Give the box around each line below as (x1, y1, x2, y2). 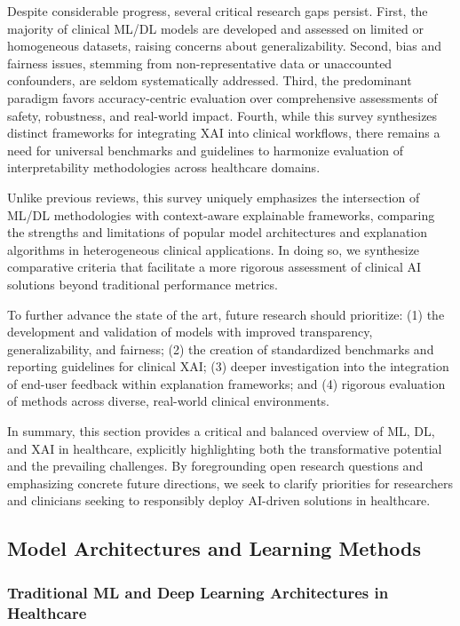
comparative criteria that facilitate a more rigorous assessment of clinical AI (7, 258, 422, 276)
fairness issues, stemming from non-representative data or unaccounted (7, 53, 393, 72)
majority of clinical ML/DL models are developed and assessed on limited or (7, 19, 424, 37)
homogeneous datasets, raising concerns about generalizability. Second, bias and (7, 36, 442, 55)
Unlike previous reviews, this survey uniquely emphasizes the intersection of (7, 187, 420, 206)
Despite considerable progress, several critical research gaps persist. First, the (7, 2, 428, 20)
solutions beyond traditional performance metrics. (7, 274, 278, 293)
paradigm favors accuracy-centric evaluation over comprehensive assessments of (7, 88, 438, 107)
